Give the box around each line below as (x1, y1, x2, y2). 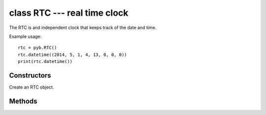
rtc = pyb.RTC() (18, 45, 57, 51)
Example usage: (9, 33, 42, 39)
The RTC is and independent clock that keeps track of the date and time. (9, 25, 157, 30)
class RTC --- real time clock (9, 7, 129, 18)
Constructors (9, 71, 51, 80)
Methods (9, 97, 37, 105)
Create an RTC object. (9, 84, 54, 90)
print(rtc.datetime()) (18, 59, 73, 64)
